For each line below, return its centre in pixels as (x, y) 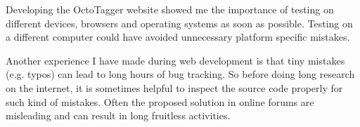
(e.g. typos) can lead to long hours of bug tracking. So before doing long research (180, 74)
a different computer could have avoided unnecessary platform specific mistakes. (178, 37)
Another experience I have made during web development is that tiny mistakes (175, 60)
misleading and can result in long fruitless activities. (118, 115)
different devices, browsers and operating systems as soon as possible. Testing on (179, 23)
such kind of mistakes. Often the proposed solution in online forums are (160, 101)
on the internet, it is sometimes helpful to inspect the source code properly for (174, 87)
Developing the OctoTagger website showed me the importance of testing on (170, 9)
